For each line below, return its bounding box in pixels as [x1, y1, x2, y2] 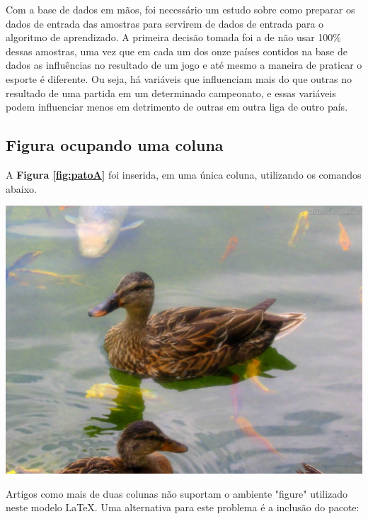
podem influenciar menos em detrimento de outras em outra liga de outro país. [6, 99, 348, 114]
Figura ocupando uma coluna [6, 134, 224, 156]
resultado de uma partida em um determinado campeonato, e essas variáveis [6, 85, 336, 100]
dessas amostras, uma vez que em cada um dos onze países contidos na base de [6, 43, 347, 58]
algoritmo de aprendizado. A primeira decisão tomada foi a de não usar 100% [6, 30, 342, 45]
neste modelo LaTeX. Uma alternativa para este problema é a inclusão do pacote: [6, 500, 360, 515]
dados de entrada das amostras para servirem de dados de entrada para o [6, 16, 324, 30]
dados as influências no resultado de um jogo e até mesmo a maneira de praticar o [6, 57, 362, 72]
